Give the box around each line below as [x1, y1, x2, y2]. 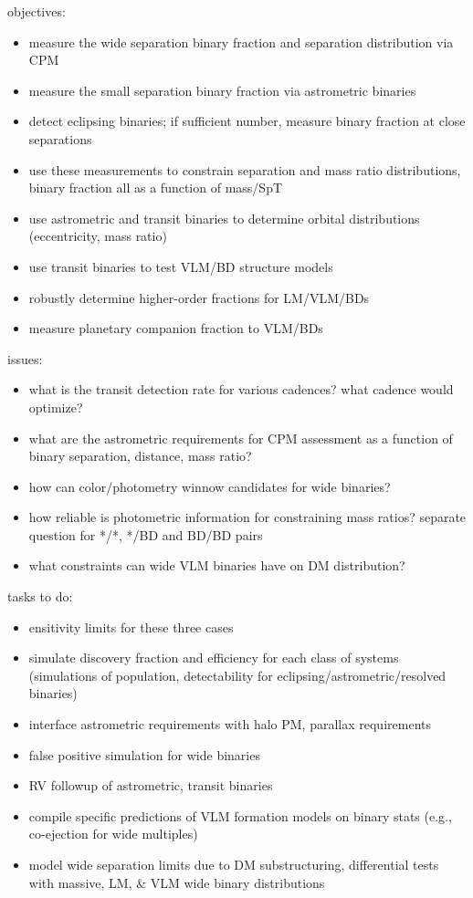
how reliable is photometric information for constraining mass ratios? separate [28, 507, 467, 527]
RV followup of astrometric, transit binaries [28, 776, 273, 795]
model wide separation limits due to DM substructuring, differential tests [28, 855, 439, 873]
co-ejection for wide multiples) [28, 824, 198, 843]
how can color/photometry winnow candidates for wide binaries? [28, 476, 391, 496]
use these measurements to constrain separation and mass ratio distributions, [28, 160, 461, 179]
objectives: [7, 2, 66, 20]
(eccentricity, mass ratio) [28, 226, 167, 245]
